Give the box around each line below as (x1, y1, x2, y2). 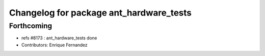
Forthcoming (9, 21, 53, 30)
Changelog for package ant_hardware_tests (9, 7, 192, 18)
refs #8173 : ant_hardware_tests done (21, 35, 98, 41)
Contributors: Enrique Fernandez (21, 42, 88, 48)
